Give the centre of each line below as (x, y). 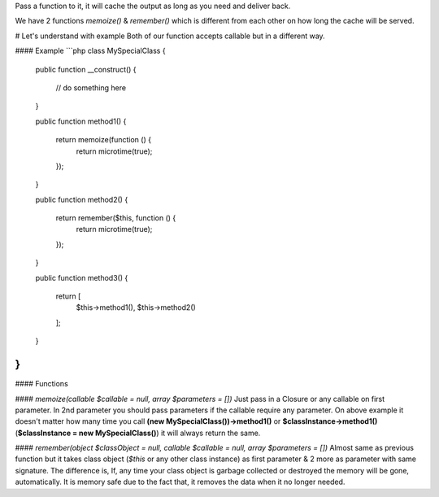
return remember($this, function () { (116, 218)
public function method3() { (82, 277)
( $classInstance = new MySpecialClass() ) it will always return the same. (138, 433)
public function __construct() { (86, 69)
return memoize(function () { (104, 140)
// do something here (91, 87)
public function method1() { (81, 121)
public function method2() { (82, 199)
